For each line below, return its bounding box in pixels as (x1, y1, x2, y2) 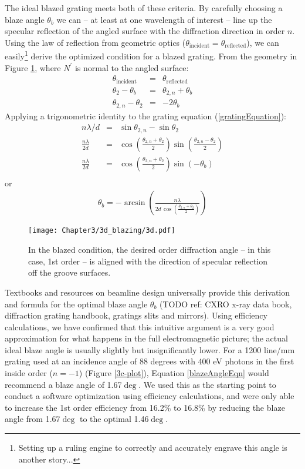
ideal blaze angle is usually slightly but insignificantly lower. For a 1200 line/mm (5, 343, 295, 356)
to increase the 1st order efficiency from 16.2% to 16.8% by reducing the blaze (5, 401, 285, 413)
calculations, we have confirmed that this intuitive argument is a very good (5, 320, 274, 333)
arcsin (124, 199, 145, 207)
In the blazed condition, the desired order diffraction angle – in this (28, 243, 271, 256)
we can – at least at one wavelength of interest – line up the (56, 13, 272, 25)
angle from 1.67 (5, 413, 60, 425)
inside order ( (5, 367, 53, 379)
